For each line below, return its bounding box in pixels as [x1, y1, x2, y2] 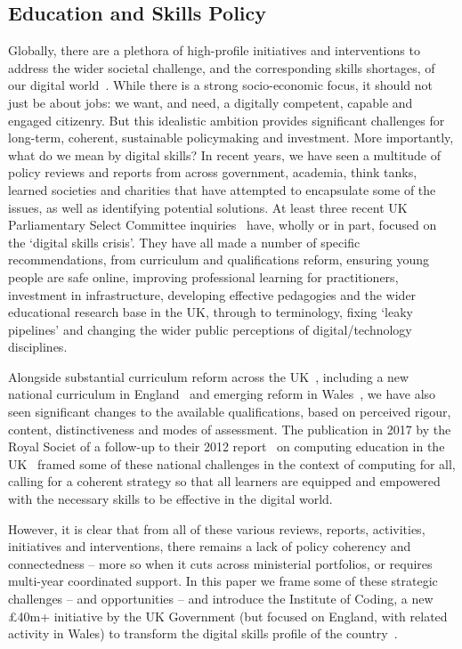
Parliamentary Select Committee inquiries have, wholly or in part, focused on [8, 215, 437, 234]
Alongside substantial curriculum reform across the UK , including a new [8, 367, 409, 385]
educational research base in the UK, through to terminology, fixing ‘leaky [8, 303, 413, 321]
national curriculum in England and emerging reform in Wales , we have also [8, 385, 436, 403]
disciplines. [8, 337, 68, 356]
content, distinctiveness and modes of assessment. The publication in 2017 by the [8, 419, 451, 438]
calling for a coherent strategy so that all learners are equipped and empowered [8, 472, 441, 491]
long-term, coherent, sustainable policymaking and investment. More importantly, [8, 128, 454, 147]
